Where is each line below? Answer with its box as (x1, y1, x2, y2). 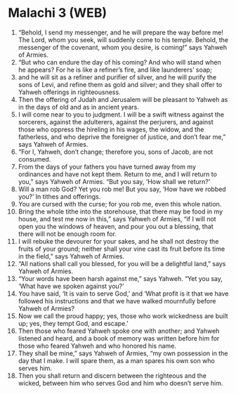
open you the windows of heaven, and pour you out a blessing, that (18, 222, 214, 230)
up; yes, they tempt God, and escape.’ (18, 319, 129, 327)
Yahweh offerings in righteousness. (18, 88, 122, 96)
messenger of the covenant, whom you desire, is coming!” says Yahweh (18, 43, 228, 51)
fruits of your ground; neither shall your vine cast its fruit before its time (18, 244, 225, 253)
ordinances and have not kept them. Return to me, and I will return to (18, 170, 217, 178)
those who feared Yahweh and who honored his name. (18, 341, 176, 350)
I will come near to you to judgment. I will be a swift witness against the (18, 110, 224, 119)
